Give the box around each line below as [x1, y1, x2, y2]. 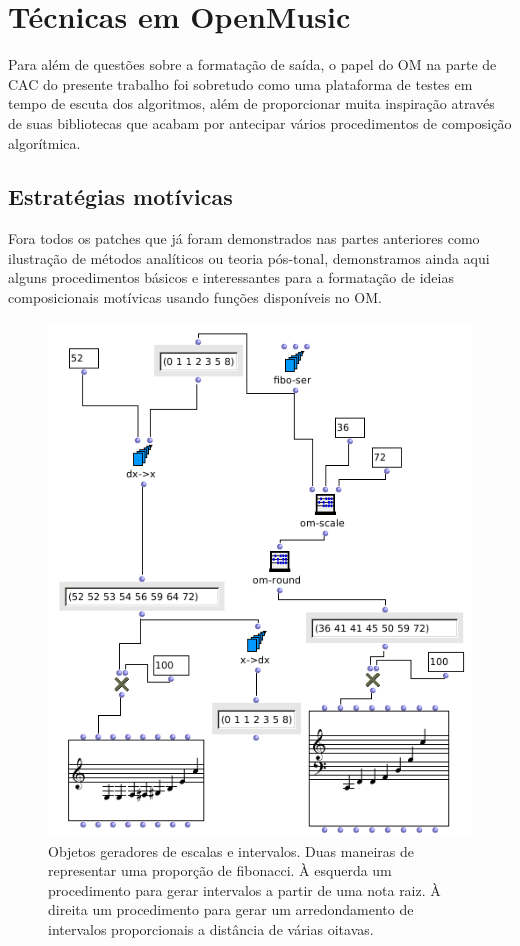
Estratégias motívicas [8, 181, 233, 212]
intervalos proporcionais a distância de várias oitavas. [48, 918, 374, 939]
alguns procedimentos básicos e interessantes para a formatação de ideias [8, 267, 454, 288]
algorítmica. [8, 132, 81, 153]
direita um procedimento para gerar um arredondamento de [48, 899, 414, 920]
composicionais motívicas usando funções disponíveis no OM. [8, 287, 382, 308]
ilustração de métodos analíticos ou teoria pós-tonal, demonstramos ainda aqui [8, 247, 490, 268]
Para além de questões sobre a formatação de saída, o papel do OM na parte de [8, 54, 497, 75]
